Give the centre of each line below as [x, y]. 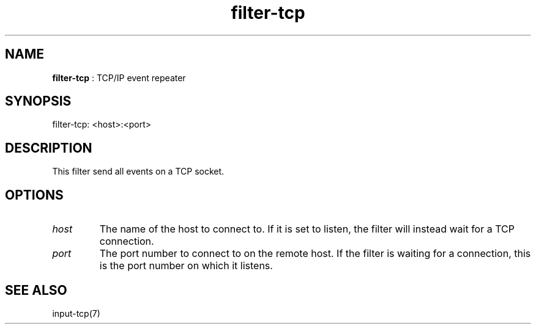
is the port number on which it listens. [186, 266]
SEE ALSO [36, 290]
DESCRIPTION [49, 148]
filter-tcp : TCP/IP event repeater [119, 78]
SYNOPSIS [38, 101]
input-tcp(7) [76, 313]
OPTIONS [34, 195]
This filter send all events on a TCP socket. [138, 172]
